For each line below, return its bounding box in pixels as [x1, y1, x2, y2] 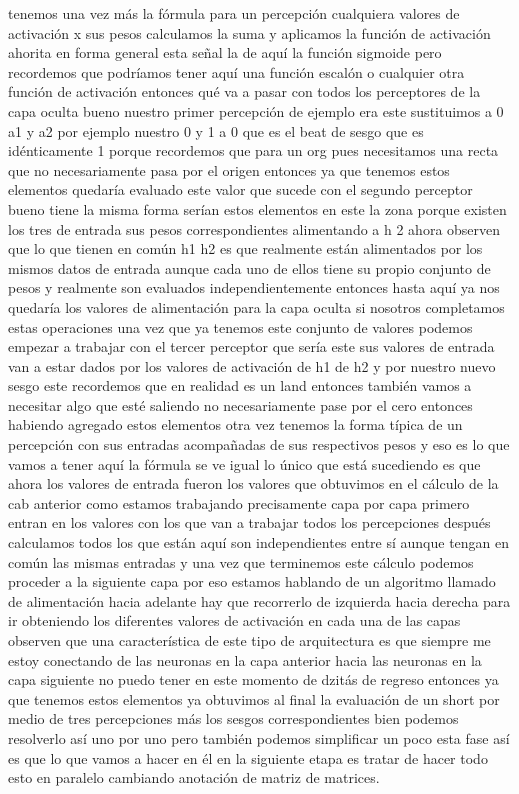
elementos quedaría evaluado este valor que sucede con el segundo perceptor [8, 179, 473, 200]
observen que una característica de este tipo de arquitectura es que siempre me [8, 630, 491, 650]
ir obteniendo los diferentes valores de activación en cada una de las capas [8, 610, 461, 631]
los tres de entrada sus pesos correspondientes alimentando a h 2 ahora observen [8, 218, 501, 239]
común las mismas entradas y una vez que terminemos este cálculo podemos [8, 551, 474, 572]
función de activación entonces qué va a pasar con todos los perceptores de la [8, 81, 481, 102]
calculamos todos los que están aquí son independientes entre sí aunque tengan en [8, 532, 510, 553]
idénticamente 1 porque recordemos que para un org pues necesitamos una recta [8, 140, 499, 161]
